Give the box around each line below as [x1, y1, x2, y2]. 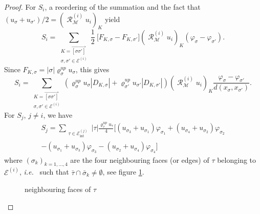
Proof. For [4, 2, 36, 12]
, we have [43, 109, 73, 120]
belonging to [217, 154, 256, 165]
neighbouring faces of [25, 184, 91, 195]
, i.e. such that [19, 166, 69, 177]
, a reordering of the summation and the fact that [45, 2, 201, 12]
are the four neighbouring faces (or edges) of [70, 154, 209, 165]
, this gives [75, 64, 110, 74]
